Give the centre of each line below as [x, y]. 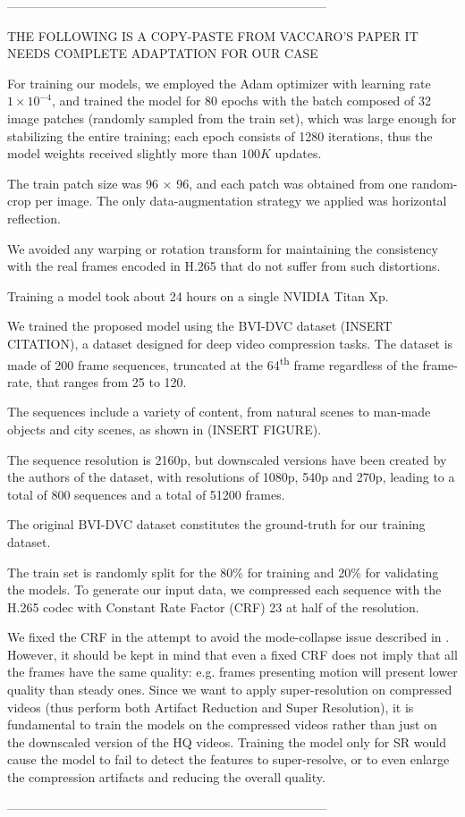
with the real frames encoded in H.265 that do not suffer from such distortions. [224, 266]
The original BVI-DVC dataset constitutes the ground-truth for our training [216, 524]
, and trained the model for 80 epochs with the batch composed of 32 [241, 101]
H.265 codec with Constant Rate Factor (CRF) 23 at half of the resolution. [213, 606]
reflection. [34, 218]
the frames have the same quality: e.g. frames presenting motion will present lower [232, 672]
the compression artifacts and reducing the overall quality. [166, 777]
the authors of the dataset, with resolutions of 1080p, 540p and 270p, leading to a [231, 477]
